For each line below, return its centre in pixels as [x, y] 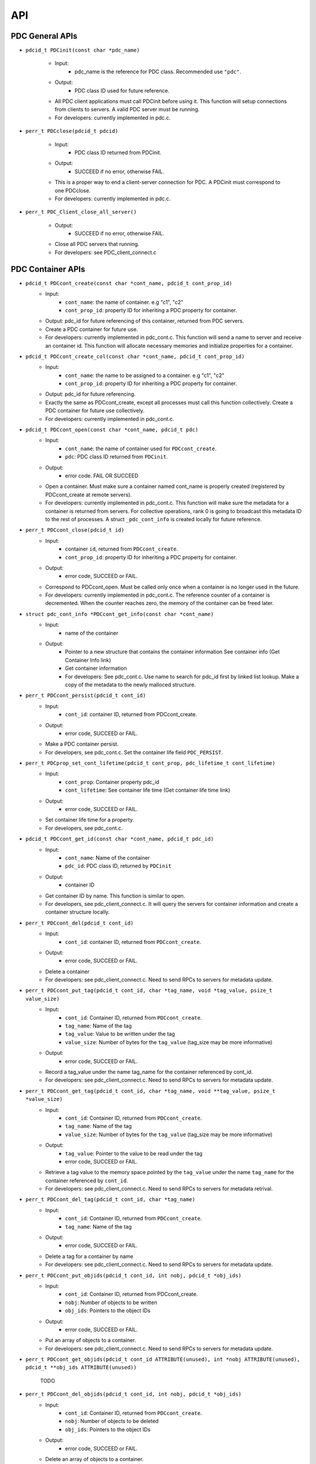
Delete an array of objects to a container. [95, 1459]
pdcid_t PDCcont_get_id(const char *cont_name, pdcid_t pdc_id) [120, 839]
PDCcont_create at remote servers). [89, 494]
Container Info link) [88, 660]
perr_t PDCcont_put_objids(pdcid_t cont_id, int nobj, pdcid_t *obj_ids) [134, 1275]
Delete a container [68, 972]
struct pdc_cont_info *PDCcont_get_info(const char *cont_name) [120, 614]
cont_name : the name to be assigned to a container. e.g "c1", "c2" [145, 375]
